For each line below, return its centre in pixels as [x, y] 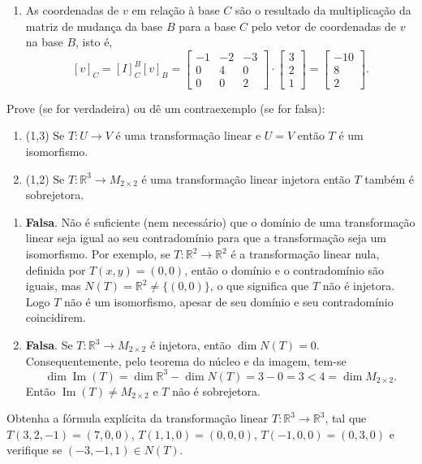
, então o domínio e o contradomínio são [284, 269]
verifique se [34, 450]
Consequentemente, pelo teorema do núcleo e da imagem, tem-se [186, 360]
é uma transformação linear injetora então [246, 178]
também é [389, 178]
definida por [56, 269]
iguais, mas [53, 286]
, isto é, [94, 42]
